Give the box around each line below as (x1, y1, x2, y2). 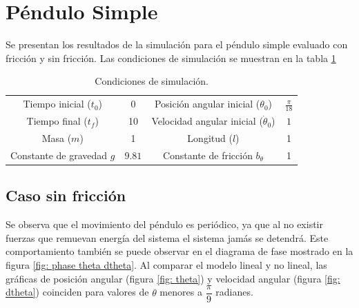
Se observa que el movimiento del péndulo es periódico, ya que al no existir (6, 217, 323, 232)
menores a (159, 285, 202, 299)
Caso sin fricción (6, 185, 126, 206)
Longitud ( (187, 131, 233, 145)
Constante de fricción (162, 147, 253, 162)
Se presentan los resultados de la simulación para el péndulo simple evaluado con (6, 37, 348, 52)
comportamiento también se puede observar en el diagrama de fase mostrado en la (6, 244, 353, 258)
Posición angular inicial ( (154, 96, 260, 111)
